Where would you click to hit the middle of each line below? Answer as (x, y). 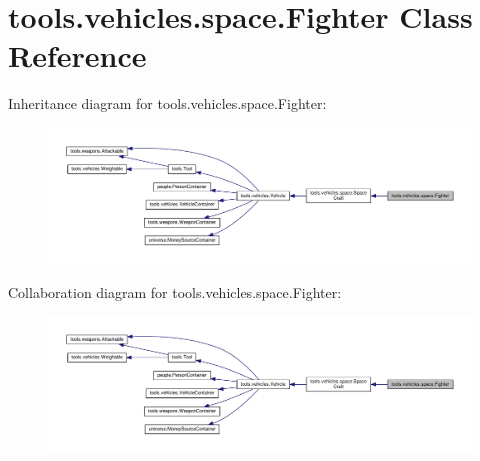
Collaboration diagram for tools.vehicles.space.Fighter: (175, 291)
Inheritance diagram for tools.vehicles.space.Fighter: (167, 103)
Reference (77, 55)
